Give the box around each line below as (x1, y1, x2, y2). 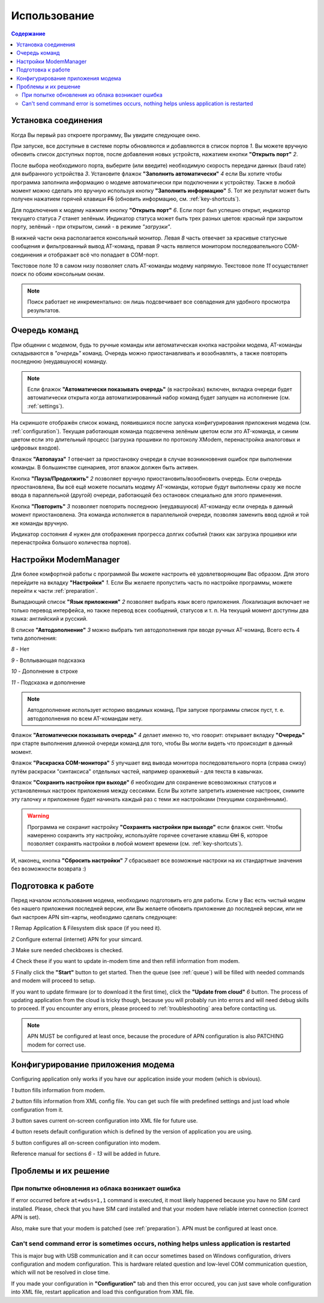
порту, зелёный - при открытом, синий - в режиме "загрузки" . (11, 223, 172, 231)
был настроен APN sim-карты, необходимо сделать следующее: (11, 913, 178, 920)
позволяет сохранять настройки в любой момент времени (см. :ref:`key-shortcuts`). (27, 840, 243, 847)
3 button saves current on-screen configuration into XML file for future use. (11, 1117, 198, 1125)
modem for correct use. (27, 1041, 86, 1048)
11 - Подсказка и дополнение (11, 679, 86, 686)
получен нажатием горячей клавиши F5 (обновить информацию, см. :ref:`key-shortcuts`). (11, 195, 241, 202)
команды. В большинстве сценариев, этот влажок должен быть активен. (11, 464, 199, 471)
